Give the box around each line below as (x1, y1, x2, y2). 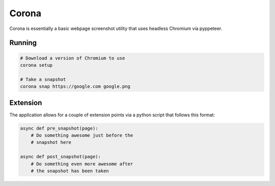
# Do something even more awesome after (31, 161, 133, 167)
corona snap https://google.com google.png (20, 84, 131, 89)
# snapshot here (31, 140, 71, 145)
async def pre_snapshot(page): (20, 125, 99, 131)
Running (9, 39, 37, 47)
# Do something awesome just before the (31, 132, 133, 138)
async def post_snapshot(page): (20, 154, 101, 160)
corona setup (20, 62, 53, 68)
